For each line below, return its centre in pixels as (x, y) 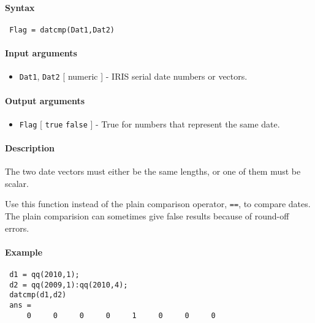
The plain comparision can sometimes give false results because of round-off (147, 216)
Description (30, 147)
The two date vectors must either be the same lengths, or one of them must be (153, 171)
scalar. (17, 183)
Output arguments (45, 100)
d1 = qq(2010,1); (44, 274)
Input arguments (41, 53)
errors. (17, 228)
